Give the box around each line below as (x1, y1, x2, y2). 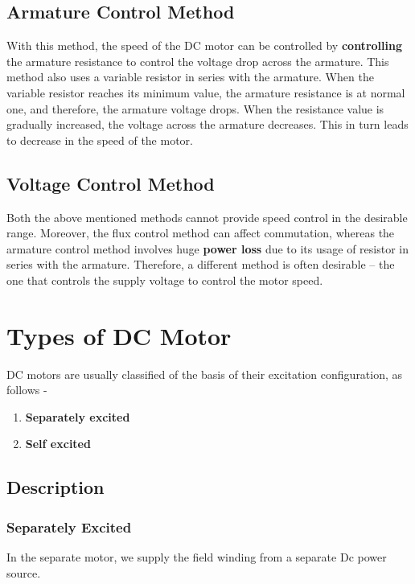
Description (6, 475, 105, 500)
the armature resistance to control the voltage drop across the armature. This (6, 52, 389, 69)
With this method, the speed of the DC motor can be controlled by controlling (6, 37, 402, 54)
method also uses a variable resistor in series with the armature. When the (6, 68, 374, 85)
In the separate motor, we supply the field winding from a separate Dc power (6, 549, 387, 565)
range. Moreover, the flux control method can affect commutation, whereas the (6, 224, 395, 241)
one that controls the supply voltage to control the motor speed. (6, 271, 323, 288)
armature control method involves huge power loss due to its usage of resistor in (6, 240, 409, 257)
